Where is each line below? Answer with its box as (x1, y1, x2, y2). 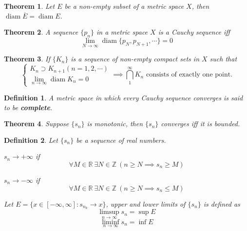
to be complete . (4, 102, 53, 112)
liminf (102, 218, 119, 226)
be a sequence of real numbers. (76, 135, 166, 145)
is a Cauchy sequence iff (158, 27, 230, 37)
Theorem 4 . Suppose (4, 118, 69, 129)
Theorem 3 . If (4, 54, 50, 64)
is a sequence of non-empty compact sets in (71, 54, 199, 64)
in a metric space (96, 27, 148, 37)
